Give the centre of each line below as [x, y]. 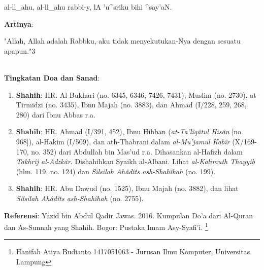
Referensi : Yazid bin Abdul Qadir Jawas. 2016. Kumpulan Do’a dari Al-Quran [129, 215]
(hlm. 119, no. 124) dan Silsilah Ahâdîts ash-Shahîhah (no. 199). [116, 171]
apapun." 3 [20, 50]
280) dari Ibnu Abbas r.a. [56, 114]
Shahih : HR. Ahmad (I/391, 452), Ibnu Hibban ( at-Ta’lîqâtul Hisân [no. [129, 131]
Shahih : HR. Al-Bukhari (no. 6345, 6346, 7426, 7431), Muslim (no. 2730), [132, 94]
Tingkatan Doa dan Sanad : [52, 77]
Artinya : [19, 24]
